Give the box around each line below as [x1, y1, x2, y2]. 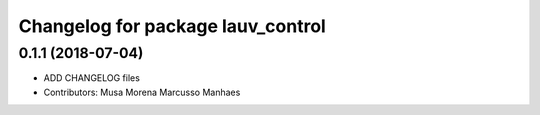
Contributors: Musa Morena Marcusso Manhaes [43, 86, 241, 98]
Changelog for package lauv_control [18, 15, 327, 37]
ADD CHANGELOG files [43, 72, 140, 84]
